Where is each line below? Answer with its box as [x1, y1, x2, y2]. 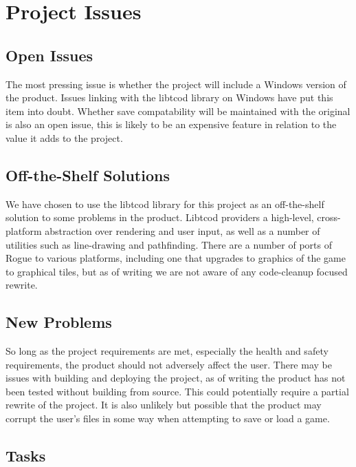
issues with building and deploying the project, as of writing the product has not [5, 371, 346, 385]
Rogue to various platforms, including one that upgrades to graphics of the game [5, 251, 346, 265]
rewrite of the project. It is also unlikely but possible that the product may [5, 397, 322, 412]
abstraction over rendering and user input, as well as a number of [45, 223, 320, 238]
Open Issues [5, 44, 93, 65]
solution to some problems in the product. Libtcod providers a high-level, [5, 210, 314, 225]
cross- [317, 210, 341, 225]
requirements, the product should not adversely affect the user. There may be [5, 357, 332, 371]
